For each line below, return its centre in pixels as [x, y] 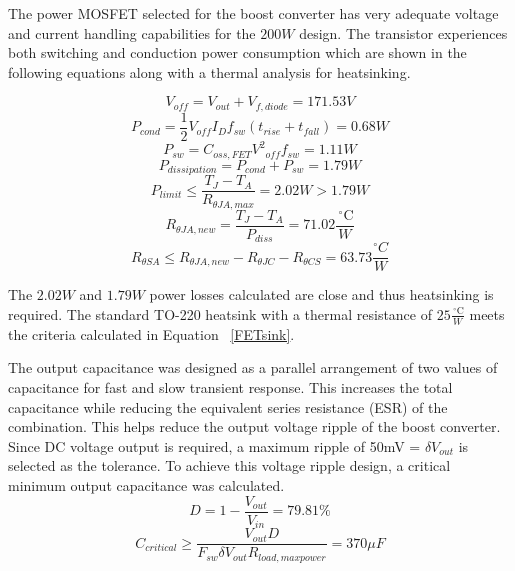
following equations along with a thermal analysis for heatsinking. [209, 71]
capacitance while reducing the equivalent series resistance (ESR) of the [228, 406]
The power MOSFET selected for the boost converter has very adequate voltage [253, 13]
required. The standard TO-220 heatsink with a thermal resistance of [220, 313]
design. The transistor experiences [403, 32]
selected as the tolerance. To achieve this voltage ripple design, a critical [229, 465]
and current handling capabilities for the [132, 32]
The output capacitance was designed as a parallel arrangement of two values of [253, 367]
